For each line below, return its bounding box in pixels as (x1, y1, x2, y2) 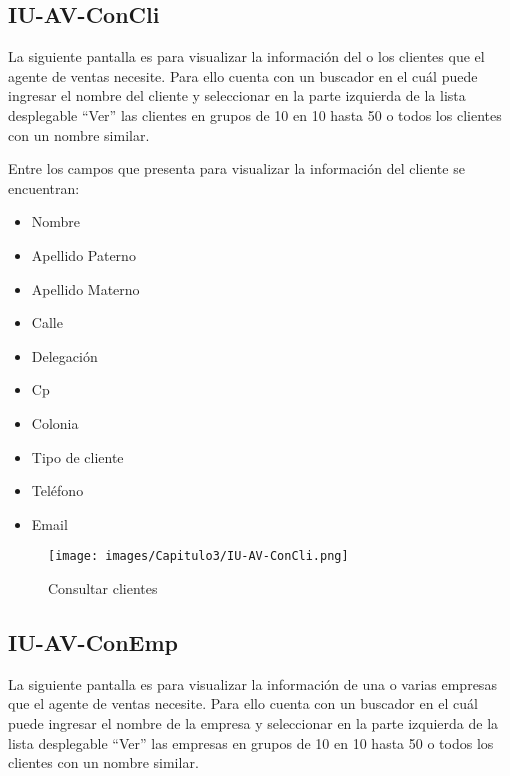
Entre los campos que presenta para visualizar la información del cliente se (8, 158, 465, 179)
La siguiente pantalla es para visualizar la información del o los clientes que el (8, 46, 485, 67)
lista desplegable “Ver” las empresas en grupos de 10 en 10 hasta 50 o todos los (8, 732, 494, 753)
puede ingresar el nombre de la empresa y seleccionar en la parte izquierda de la (8, 712, 499, 733)
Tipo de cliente (31, 446, 124, 467)
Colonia (31, 412, 79, 433)
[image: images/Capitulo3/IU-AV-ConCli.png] (48, 549, 349, 564)
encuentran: (8, 177, 80, 198)
